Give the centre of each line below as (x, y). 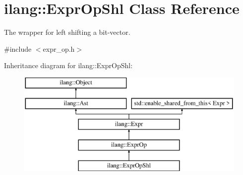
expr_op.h (59, 48)
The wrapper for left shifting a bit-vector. (67, 32)
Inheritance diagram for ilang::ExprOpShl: (68, 65)
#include (18, 48)
